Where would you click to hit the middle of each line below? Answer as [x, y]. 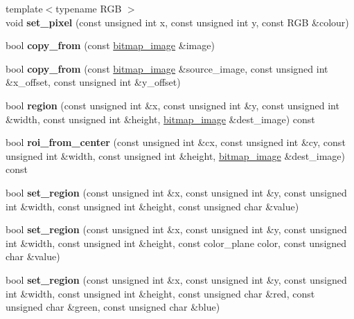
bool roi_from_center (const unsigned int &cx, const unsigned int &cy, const [176, 142]
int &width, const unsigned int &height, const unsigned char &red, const [160, 293]
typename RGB [89, 8]
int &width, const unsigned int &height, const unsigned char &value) [152, 206]
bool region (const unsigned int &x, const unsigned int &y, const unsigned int [172, 105]
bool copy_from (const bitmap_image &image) [110, 45]
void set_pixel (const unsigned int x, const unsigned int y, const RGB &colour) [177, 22]
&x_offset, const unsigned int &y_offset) [93, 82]
